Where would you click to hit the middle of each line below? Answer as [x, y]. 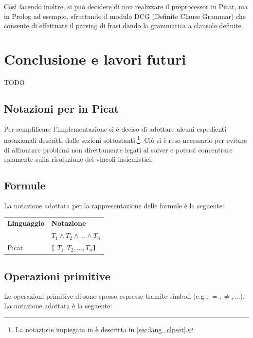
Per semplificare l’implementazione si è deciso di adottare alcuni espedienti [115, 128]
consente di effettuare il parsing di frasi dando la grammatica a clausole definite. [124, 25]
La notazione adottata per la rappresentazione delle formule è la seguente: [114, 205]
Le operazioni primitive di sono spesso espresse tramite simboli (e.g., [106, 296]
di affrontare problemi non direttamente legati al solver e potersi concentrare [118, 149]
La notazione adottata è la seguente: [58, 305]
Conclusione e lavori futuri [95, 59]
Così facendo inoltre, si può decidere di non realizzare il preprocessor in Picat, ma [126, 6]
